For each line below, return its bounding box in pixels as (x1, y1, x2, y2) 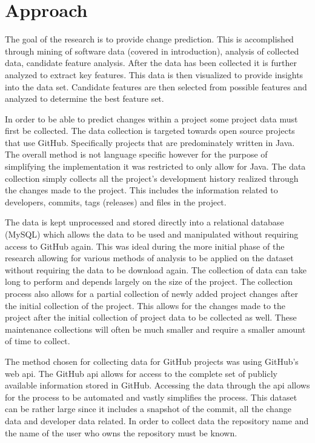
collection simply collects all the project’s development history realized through (5, 172, 299, 184)
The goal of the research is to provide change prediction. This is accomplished (5, 33, 294, 45)
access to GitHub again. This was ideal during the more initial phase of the (5, 239, 285, 252)
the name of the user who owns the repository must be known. (5, 426, 237, 439)
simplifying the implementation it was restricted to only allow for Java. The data (5, 160, 306, 173)
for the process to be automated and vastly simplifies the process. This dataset (5, 390, 297, 403)
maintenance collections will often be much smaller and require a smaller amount (5, 322, 306, 335)
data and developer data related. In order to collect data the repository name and (5, 414, 309, 427)
